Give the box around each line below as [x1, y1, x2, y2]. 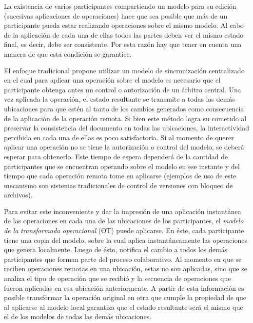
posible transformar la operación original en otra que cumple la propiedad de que [4, 292, 247, 302]
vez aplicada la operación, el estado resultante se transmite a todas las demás [4, 94, 235, 104]
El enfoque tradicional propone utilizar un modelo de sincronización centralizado [4, 65, 245, 75]
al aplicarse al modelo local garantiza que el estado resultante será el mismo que [4, 301, 243, 312]
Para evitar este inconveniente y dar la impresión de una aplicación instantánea [4, 206, 241, 216]
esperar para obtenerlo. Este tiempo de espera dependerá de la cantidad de [4, 151, 228, 161]
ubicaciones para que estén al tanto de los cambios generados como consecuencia [4, 103, 244, 113]
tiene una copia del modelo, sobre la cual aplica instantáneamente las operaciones [4, 235, 247, 245]
